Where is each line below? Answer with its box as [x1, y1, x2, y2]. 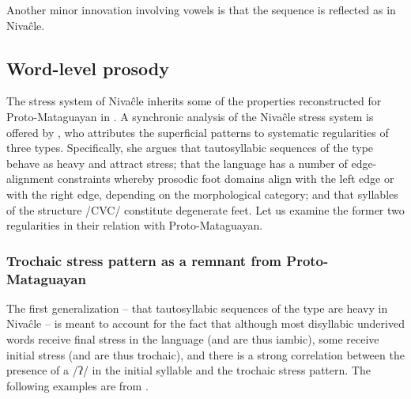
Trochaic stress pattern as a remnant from [6, 250, 282, 270]
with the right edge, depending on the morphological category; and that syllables [6, 185, 398, 202]
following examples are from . [6, 377, 149, 393]
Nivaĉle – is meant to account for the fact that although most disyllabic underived [6, 315, 405, 332]
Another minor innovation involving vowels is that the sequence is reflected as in [6, 2, 396, 17]
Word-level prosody [6, 55, 169, 80]
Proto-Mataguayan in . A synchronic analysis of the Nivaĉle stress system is [6, 108, 374, 124]
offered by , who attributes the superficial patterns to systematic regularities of [6, 123, 389, 140]
